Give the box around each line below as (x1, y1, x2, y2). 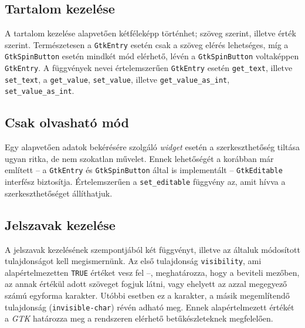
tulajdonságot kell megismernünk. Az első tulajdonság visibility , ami (5, 255, 262, 267)
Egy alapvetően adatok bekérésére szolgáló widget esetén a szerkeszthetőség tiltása (5, 141, 300, 153)
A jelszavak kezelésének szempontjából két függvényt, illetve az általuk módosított (5, 243, 300, 255)
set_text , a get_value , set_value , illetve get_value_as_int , (5, 73, 230, 85)
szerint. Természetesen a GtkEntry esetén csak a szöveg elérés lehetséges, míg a (5, 38, 289, 50)
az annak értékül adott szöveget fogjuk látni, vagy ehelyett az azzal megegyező (5, 278, 287, 290)
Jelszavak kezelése (5, 215, 116, 234)
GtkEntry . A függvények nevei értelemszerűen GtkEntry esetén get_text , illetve (5, 62, 293, 74)
